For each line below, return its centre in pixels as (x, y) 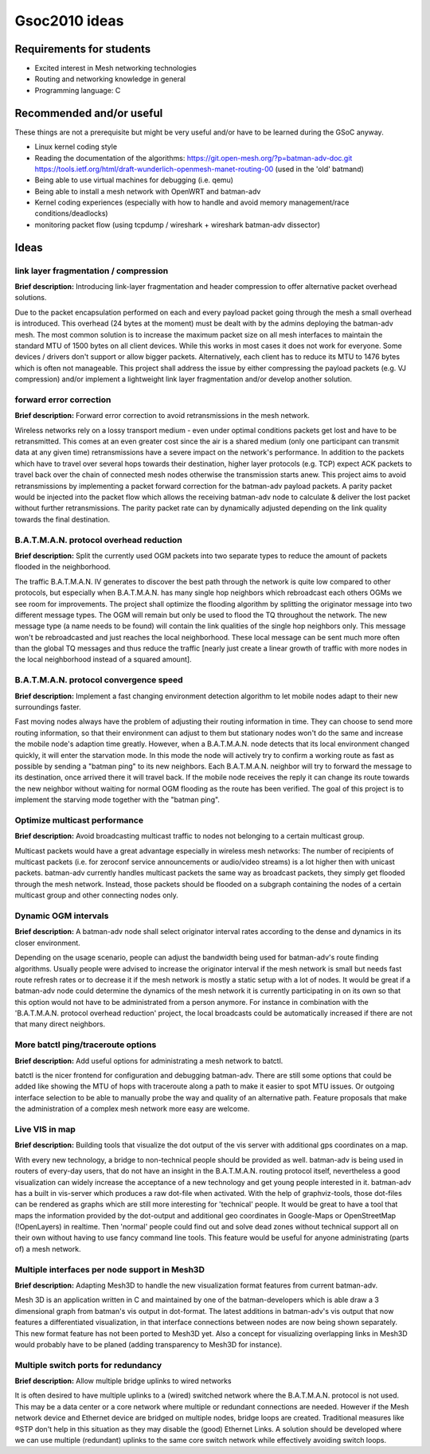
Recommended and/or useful (89, 113)
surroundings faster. (48, 707)
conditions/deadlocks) (71, 213)
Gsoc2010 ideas (69, 21)
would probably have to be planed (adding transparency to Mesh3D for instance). (149, 1344)
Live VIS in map (45, 1129)
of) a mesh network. (48, 1249)
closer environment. (48, 943)
